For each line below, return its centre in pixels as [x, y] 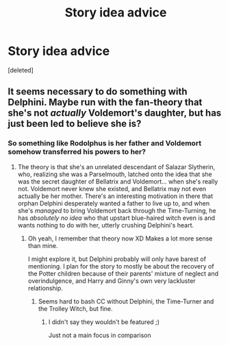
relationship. [46, 288]
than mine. [43, 245]
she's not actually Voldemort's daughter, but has [115, 113]
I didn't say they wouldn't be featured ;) [104, 322]
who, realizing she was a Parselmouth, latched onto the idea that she [115, 174]
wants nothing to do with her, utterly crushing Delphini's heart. [106, 225]
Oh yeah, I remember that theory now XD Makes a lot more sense [120, 238]
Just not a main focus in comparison [100, 335]
